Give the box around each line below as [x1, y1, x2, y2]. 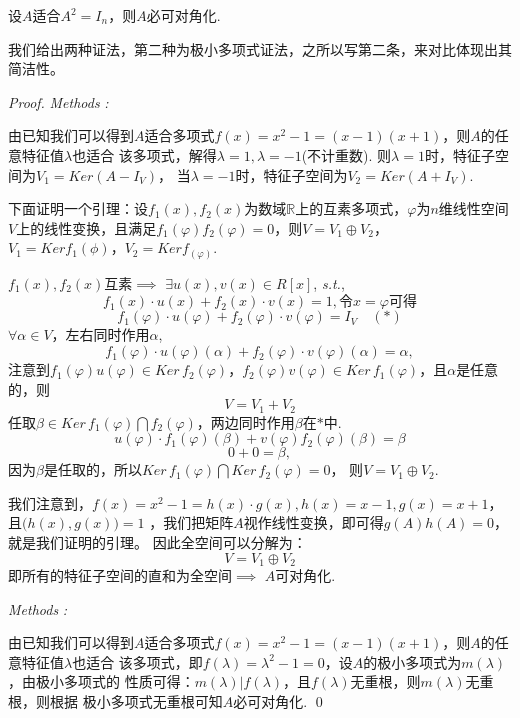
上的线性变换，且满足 [16, 217, 157, 238]
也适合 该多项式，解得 [72, 144, 217, 165]
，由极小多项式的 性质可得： [8, 671, 195, 692]
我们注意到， [8, 492, 92, 513]
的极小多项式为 [363, 651, 462, 672]
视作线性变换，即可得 [243, 512, 384, 533]
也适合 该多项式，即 [72, 651, 203, 672]
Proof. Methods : [8, 91, 109, 112]
